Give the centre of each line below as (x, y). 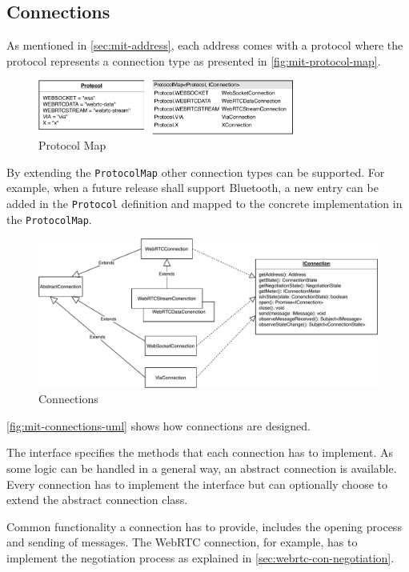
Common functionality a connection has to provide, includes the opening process (204, 526)
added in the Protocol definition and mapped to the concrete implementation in (204, 203)
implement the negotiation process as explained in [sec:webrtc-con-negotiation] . (200, 557)
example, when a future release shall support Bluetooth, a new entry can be (192, 188)
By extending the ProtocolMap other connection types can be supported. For (196, 172)
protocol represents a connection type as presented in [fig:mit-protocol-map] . (194, 60)
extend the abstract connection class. (97, 500)
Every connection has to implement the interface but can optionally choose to (197, 484)
